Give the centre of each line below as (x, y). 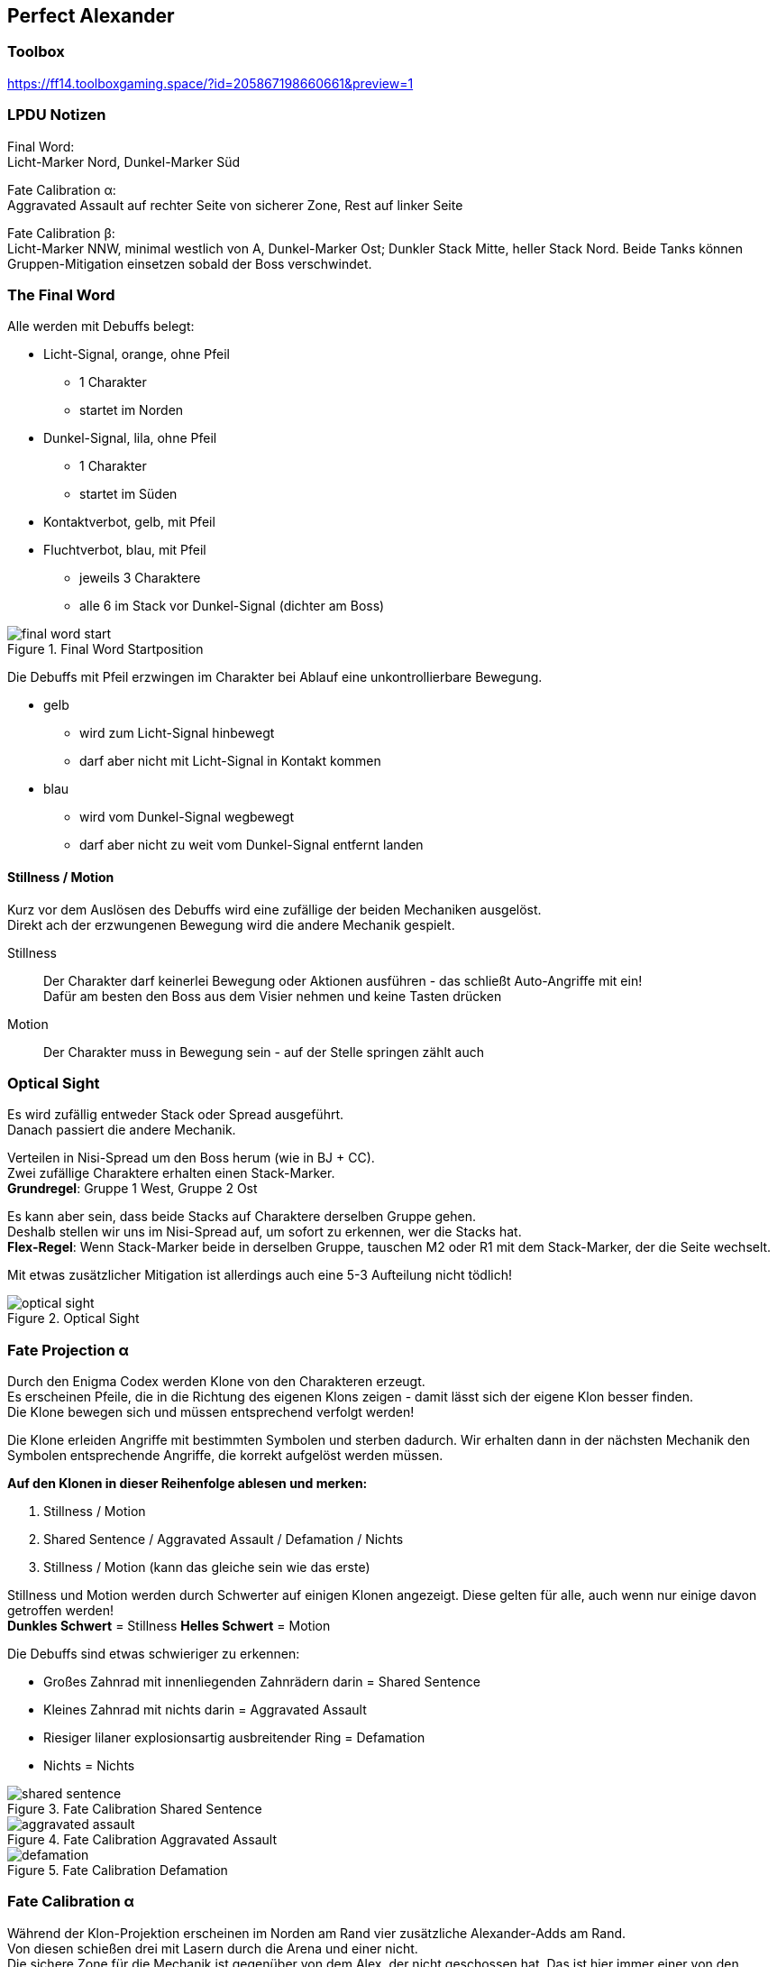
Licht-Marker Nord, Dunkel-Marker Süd (124, 161)
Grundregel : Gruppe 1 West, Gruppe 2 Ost (133, 1189)
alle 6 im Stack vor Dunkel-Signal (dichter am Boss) (232, 606)
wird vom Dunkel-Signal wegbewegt (187, 817)
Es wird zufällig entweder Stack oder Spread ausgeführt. (176, 1115)
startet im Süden (128, 494)
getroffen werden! (60, 1611)
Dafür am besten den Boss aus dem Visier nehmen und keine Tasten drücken (273, 996)
